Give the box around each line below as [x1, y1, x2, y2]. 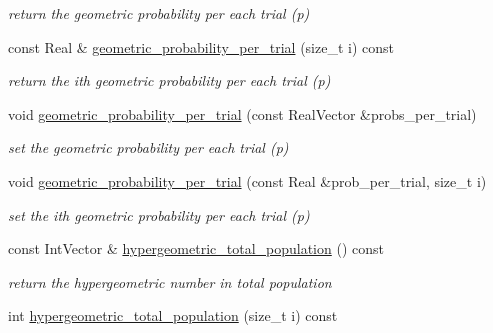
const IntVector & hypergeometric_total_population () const [8, 238, 384, 259]
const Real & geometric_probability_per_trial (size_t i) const [8, 36, 394, 57]
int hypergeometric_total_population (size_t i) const [8, 305, 338, 326]
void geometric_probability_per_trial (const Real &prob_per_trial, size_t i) [8, 170, 487, 191]
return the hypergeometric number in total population [8, 271, 332, 292]
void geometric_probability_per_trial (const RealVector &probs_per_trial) [8, 103, 477, 124]
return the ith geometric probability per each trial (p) [8, 70, 331, 91]
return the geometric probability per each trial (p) [8, 3, 310, 23]
